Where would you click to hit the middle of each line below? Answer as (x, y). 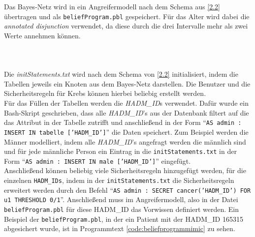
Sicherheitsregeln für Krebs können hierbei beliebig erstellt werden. (105, 93)
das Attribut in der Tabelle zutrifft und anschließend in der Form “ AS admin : (123, 122)
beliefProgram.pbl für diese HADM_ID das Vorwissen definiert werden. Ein (122, 209)
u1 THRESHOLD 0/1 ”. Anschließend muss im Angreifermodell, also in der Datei (121, 199)
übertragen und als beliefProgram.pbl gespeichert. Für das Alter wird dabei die (127, 16)
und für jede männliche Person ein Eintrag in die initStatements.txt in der (120, 151)
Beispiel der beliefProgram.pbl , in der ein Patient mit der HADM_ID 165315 (124, 219)
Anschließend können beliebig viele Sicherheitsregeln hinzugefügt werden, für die (125, 170)
